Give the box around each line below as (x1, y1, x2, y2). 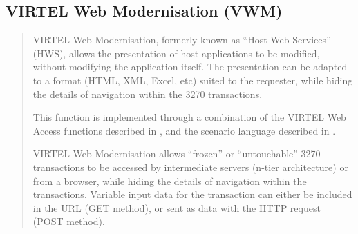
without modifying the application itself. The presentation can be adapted (32, 59, 348, 74)
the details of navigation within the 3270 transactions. (32, 86, 263, 101)
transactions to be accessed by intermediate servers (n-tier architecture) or (32, 159, 348, 174)
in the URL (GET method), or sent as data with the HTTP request (32, 200, 321, 215)
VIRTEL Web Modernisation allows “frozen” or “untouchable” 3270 (32, 146, 321, 161)
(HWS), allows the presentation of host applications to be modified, (32, 46, 320, 60)
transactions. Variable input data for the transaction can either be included (32, 187, 352, 202)
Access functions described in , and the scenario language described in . (32, 123, 336, 137)
